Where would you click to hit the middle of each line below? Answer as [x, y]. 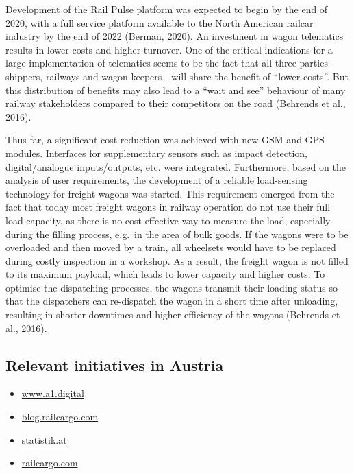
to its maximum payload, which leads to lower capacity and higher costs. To [165, 274]
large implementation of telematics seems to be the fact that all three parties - [170, 63]
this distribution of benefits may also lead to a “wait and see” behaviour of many [176, 90]
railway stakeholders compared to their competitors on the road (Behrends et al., [176, 103]
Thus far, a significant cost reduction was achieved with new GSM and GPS [165, 140]
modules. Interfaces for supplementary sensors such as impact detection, [156, 153]
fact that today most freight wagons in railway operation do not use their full [168, 207]
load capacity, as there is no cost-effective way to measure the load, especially [168, 220]
